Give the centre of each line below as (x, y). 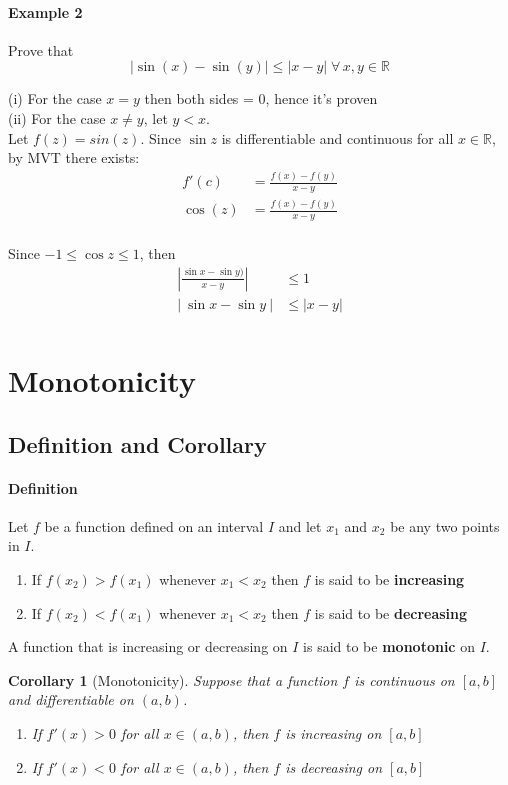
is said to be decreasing (391, 612)
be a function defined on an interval (154, 525)
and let (300, 525)
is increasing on (333, 732)
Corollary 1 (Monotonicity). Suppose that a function (173, 679)
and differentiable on (71, 699)
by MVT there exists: (74, 157)
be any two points (445, 525)
